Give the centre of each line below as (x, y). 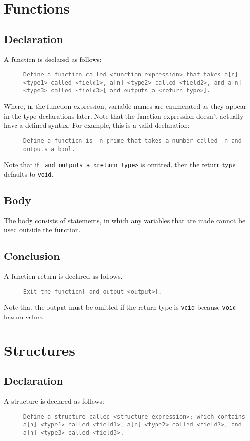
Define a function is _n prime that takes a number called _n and (132, 141)
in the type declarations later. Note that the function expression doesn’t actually (124, 115)
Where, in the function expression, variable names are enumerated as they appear (125, 106)
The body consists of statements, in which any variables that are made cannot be (125, 220)
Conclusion (32, 256)
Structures (40, 350)
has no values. (25, 317)
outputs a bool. (49, 149)
